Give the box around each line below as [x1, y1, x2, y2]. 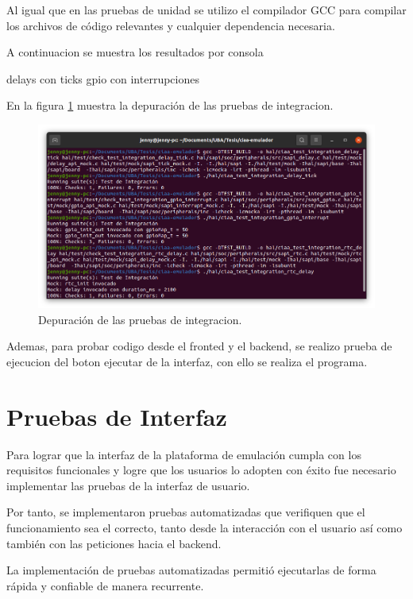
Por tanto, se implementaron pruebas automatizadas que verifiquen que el [6, 504, 365, 520]
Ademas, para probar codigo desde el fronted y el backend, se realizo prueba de [6, 338, 392, 354]
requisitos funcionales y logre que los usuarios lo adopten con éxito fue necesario [6, 462, 396, 478]
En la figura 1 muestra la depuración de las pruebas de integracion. [6, 97, 334, 114]
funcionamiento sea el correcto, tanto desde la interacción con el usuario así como [6, 519, 403, 535]
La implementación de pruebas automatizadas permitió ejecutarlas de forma [6, 562, 376, 578]
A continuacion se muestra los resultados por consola [6, 44, 264, 60]
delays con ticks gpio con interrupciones [6, 70, 199, 87]
